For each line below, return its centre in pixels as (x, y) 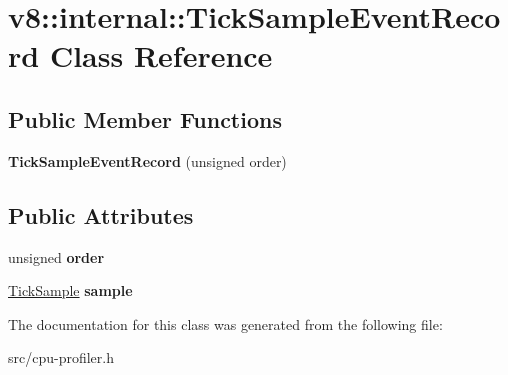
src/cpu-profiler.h (61, 357)
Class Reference (161, 55)
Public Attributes (101, 214)
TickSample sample (70, 290)
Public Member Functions (145, 118)
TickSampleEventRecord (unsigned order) (147, 160)
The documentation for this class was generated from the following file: (225, 323)
